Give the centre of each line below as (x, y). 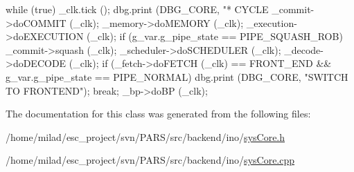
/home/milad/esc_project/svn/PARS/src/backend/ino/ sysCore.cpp (150, 160)
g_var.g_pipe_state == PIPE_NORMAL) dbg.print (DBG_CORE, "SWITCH (177, 76)
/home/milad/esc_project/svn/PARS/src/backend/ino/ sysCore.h (145, 136)
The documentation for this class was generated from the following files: (158, 114)
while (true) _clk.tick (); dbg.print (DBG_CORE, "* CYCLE (137, 9)
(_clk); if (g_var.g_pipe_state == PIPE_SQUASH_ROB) (215, 36)
